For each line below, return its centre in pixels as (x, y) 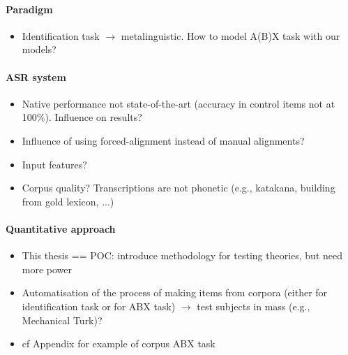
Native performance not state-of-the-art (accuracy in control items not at (179, 103)
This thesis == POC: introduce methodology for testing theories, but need (182, 255)
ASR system (36, 77)
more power (47, 269)
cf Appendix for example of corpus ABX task (119, 343)
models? (39, 49)
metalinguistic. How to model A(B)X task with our (230, 35)
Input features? (54, 164)
